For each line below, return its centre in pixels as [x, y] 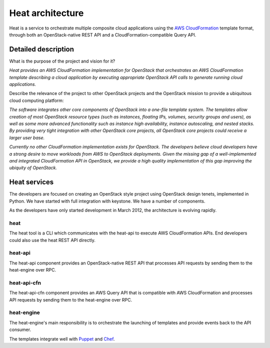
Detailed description [42, 49]
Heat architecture [46, 13]
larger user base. [27, 137]
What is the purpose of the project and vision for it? [62, 61]
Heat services [31, 182]
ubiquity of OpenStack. [33, 168]
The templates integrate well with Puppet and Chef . [62, 339]
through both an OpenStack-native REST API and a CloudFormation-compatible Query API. [103, 34]
